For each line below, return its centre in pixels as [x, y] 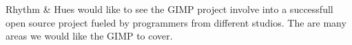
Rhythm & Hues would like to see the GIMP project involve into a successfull [169, 9]
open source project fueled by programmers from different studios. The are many [176, 22]
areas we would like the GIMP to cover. [89, 36]
